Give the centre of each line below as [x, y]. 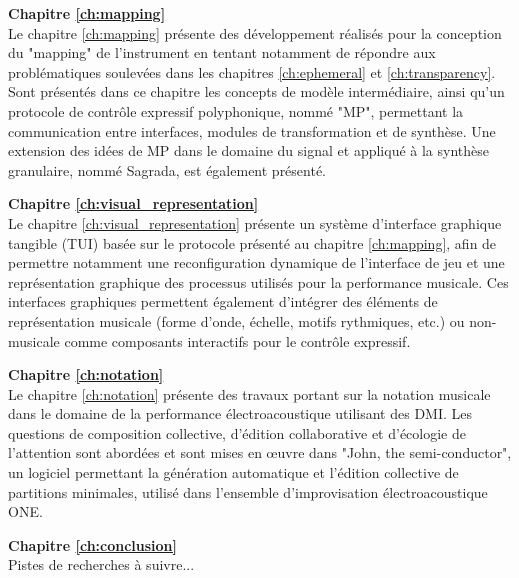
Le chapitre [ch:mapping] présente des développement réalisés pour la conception [255, 32]
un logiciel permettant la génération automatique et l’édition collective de [233, 472]
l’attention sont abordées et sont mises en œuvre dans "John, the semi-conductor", [260, 452]
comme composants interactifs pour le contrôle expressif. [237, 340]
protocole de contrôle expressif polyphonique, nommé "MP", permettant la [236, 110]
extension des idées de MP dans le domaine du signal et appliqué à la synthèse [248, 150]
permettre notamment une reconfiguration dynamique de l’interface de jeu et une [256, 262]
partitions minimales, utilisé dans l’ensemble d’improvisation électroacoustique [248, 491]
